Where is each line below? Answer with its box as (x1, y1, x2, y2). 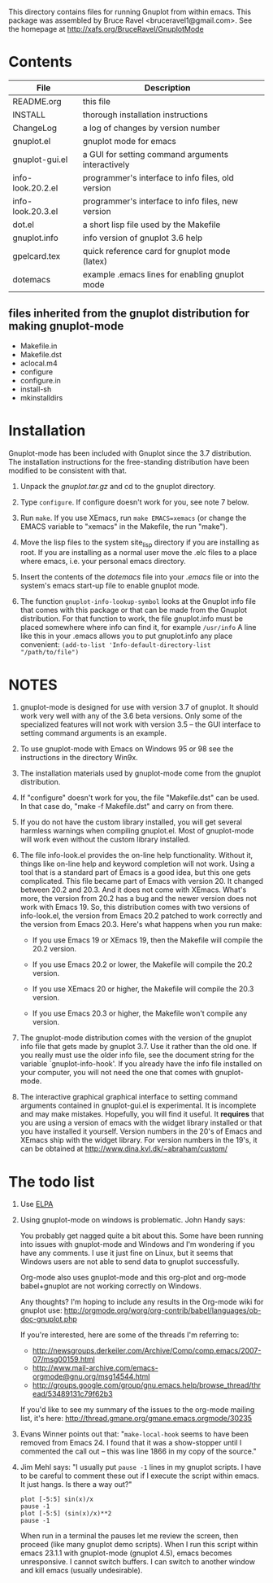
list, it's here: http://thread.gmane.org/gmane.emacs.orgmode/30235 (19, 1414, 252, 1423)
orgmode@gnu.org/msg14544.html (32, 1371, 150, 1382)
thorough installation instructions (82, 109, 209, 120)
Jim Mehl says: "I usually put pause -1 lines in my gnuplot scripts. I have (19, 1463, 262, 1472)
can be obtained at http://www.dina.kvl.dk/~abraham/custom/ (19, 1144, 227, 1154)
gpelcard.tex (12, 250, 61, 261)
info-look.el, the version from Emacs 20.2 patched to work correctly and (19, 911, 262, 921)
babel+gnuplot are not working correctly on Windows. (19, 1281, 201, 1291)
